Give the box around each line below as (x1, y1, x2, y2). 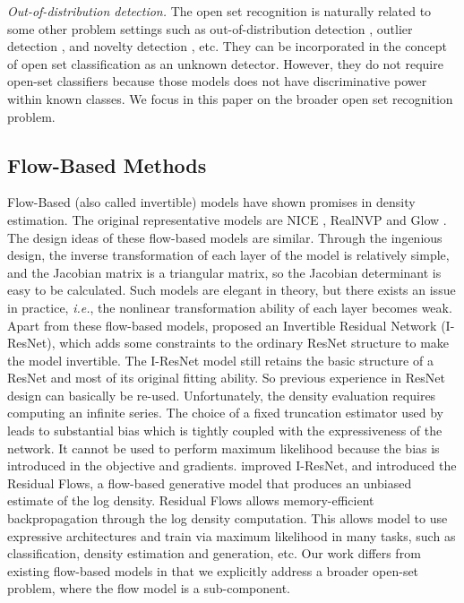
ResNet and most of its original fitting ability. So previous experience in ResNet (7, 368, 445, 387)
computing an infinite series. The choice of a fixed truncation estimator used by (7, 403, 443, 422)
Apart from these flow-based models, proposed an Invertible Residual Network (7, 315, 437, 334)
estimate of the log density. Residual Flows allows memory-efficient (7, 491, 374, 510)
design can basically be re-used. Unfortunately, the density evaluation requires (7, 385, 436, 404)
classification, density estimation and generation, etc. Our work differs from (7, 544, 421, 563)
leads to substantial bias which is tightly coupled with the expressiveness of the (7, 421, 443, 440)
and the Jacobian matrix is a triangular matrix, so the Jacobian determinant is (7, 263, 442, 281)
